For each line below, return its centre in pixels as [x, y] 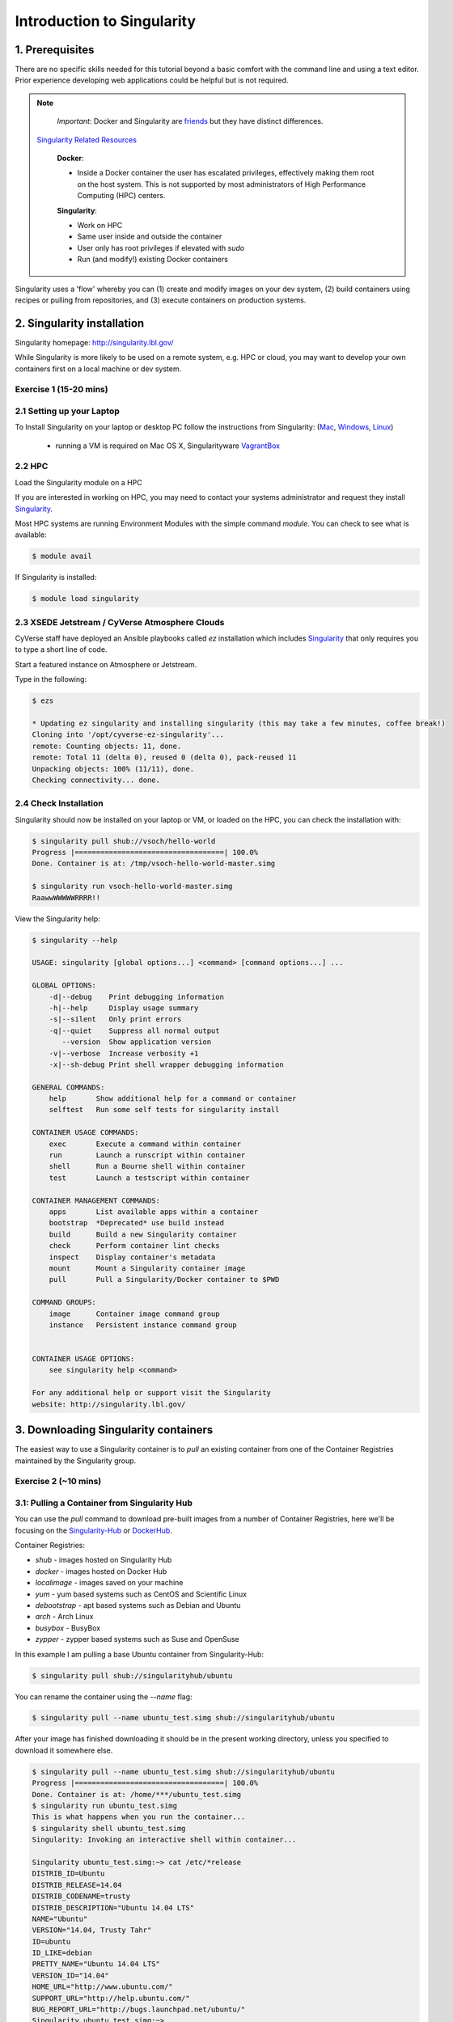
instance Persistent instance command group [143, 1325]
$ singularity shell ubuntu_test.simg [109, 1828]
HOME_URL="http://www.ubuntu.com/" [102, 1987]
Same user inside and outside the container [150, 237]
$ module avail [62, 556]
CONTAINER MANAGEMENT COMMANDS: [96, 1200]
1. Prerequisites [55, 50]
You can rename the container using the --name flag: [104, 1696]
